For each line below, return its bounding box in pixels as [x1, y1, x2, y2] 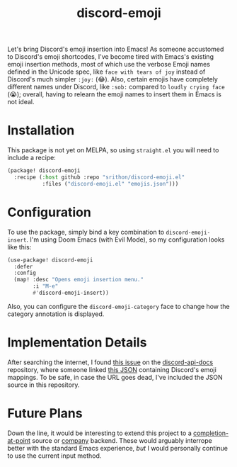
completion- [193, 429, 229, 437]
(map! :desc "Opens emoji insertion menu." [13, 276, 144, 283]
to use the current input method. [7, 451, 102, 460]
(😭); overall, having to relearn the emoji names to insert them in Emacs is [7, 90, 221, 99]
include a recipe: [7, 154, 57, 162]
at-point [7, 436, 30, 444]
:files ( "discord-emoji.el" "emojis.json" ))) [42, 180, 179, 187]
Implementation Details [7, 334, 147, 351]
